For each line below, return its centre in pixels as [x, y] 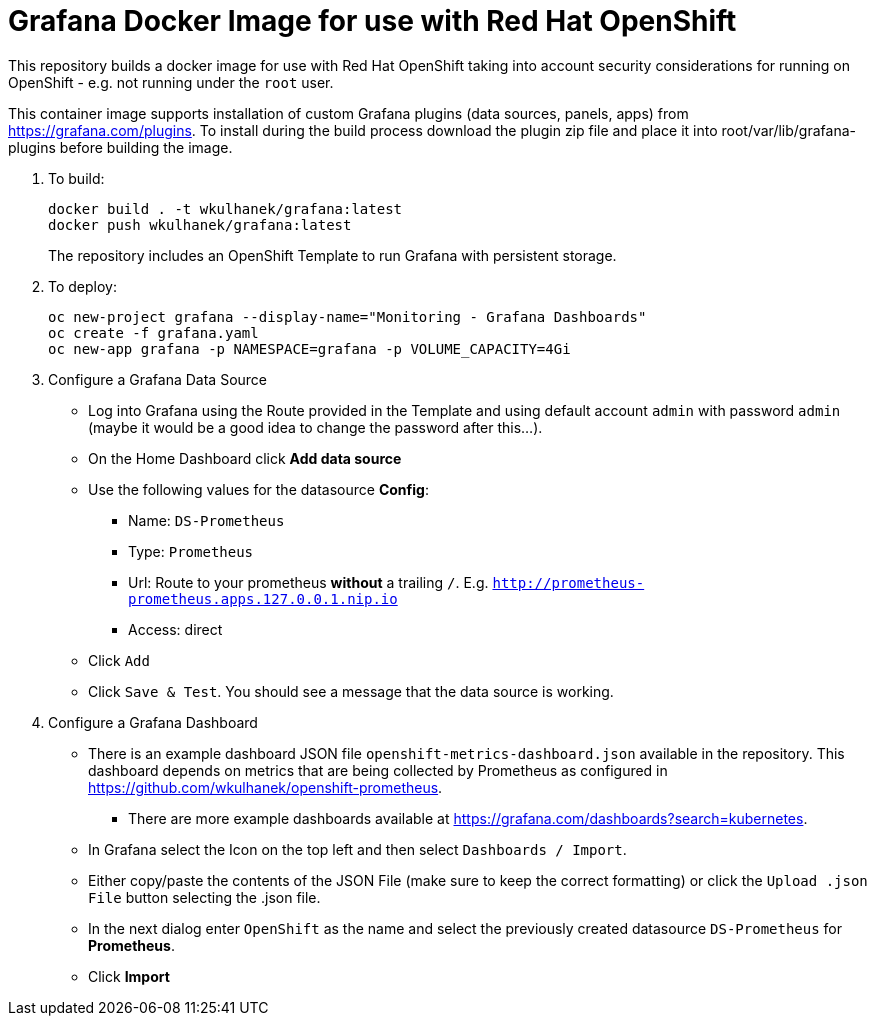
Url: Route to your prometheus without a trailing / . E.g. [308, 582]
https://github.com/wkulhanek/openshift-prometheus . [265, 787]
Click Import [129, 976]
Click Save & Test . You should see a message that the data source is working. [351, 691]
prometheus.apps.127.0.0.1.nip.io [263, 598]
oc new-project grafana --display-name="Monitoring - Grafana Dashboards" [347, 316]
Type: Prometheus [191, 551]
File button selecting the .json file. [204, 897]
